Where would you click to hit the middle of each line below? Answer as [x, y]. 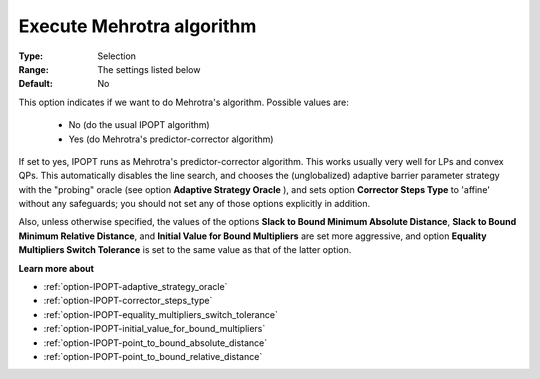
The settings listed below [149, 69]
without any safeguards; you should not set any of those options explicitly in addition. [194, 204]
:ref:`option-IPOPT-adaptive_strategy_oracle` [135, 287]
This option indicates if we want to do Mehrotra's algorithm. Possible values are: [184, 102]
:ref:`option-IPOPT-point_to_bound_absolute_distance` [155, 342]
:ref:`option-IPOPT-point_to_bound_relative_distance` [153, 356]
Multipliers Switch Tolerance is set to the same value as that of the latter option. [185, 250]
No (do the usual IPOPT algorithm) [139, 125]
